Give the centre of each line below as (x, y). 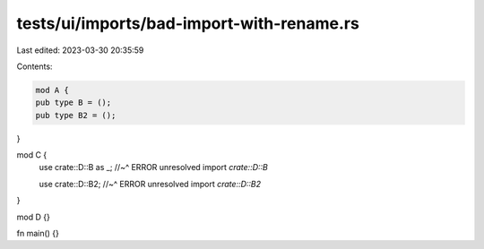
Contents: (35, 66)
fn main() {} (38, 234)
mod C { (32, 155)
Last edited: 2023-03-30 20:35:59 (80, 50)
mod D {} (34, 217)
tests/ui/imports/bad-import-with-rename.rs (188, 23)
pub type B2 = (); (76, 115)
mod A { (52, 90)
